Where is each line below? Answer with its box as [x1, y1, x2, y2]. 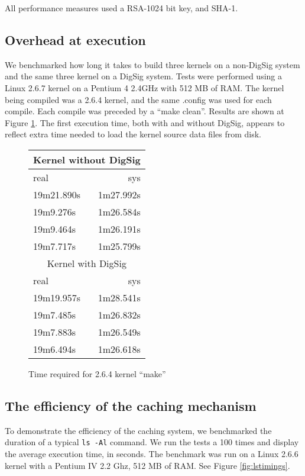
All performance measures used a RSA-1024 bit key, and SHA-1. [5, 2, 238, 14]
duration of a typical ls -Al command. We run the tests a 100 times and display [5, 436, 299, 448]
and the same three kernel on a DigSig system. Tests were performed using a [5, 70, 283, 82]
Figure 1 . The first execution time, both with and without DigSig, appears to [5, 116, 285, 128]
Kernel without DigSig [33, 152, 141, 166]
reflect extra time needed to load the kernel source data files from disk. [5, 128, 261, 140]
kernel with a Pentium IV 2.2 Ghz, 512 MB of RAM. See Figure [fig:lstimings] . [5, 459, 290, 471]
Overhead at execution [5, 30, 146, 49]
